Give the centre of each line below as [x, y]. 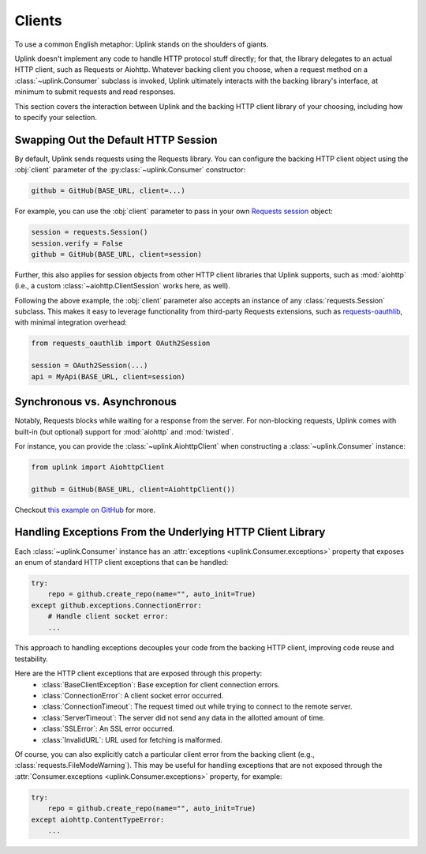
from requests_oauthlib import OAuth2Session [121, 343]
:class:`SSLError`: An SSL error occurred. [108, 729]
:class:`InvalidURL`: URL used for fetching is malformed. [132, 739]
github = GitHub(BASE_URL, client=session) [117, 254]
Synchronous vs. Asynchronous [95, 402]
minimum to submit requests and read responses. [95, 92]
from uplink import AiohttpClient [98, 467]
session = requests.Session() [90, 232]
